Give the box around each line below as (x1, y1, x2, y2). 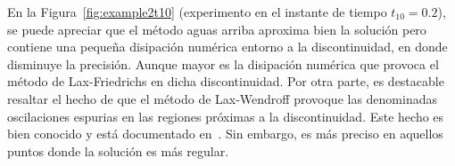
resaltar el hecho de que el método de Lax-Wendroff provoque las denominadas (7, 89, 438, 107)
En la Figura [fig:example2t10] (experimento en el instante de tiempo (7, 3, 387, 20)
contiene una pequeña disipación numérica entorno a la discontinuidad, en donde (7, 37, 448, 56)
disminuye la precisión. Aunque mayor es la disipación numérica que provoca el (7, 54, 439, 73)
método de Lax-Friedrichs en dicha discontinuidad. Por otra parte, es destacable (7, 72, 444, 91)
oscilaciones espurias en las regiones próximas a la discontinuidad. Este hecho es (7, 107, 444, 125)
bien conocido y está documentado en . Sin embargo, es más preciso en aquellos (7, 124, 443, 143)
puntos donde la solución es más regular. (7, 141, 229, 160)
